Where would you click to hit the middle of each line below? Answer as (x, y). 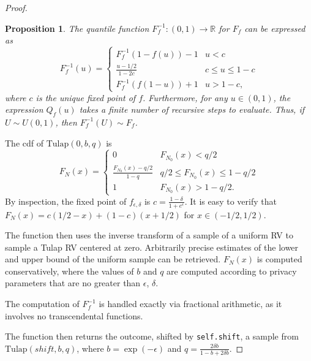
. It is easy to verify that (230, 201)
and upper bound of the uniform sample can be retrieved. (113, 259)
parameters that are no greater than (73, 283)
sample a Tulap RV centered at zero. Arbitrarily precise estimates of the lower (152, 247)
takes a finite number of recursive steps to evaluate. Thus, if (192, 109)
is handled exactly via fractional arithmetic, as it (190, 304)
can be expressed (275, 28)
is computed (279, 259)
